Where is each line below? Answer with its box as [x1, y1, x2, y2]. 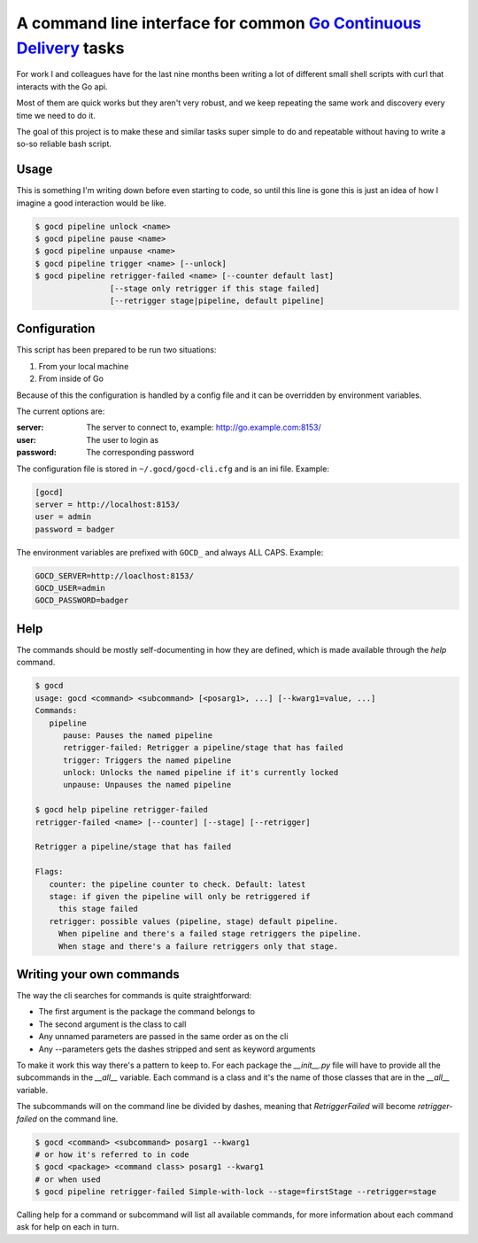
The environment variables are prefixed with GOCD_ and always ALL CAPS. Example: [16, 547, 324, 557]
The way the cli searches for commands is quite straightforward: [16, 991, 252, 1001]
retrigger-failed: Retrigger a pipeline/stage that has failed [63, 742, 343, 753]
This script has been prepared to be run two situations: [16, 345, 217, 355]
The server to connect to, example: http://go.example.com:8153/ [86, 422, 322, 433]
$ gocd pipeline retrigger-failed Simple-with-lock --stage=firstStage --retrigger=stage [35, 1187, 437, 1197]
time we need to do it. [16, 110, 96, 120]
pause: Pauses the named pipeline [63, 730, 212, 740]
